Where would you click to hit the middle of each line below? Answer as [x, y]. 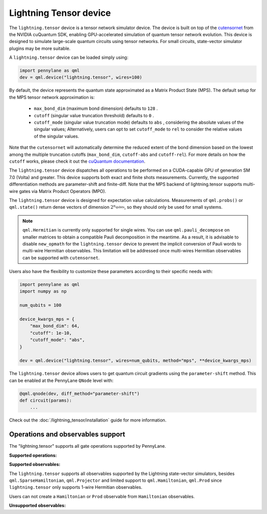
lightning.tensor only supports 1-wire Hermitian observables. [76, 487]
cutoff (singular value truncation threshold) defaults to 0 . [94, 115]
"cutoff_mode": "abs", [57, 340]
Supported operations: [33, 455]
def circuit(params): [46, 400]
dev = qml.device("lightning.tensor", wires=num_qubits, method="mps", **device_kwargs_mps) [135, 361]
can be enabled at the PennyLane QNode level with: [61, 380]
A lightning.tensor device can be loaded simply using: [69, 57]
